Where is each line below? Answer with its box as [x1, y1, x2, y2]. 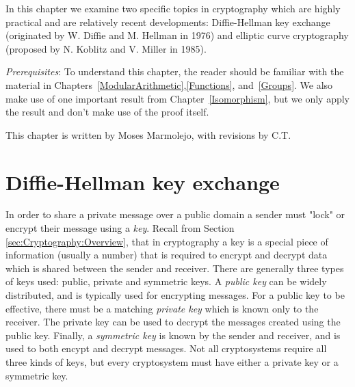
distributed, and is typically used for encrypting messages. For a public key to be [5, 288, 345, 302]
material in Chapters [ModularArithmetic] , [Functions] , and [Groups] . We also [5, 77, 333, 92]
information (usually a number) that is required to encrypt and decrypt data [5, 248, 328, 262]
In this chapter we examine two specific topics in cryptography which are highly [5, 1, 341, 15]
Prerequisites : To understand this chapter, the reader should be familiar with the [5, 64, 344, 79]
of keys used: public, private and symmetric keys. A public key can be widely [5, 274, 327, 289]
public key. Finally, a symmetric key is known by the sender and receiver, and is [5, 328, 341, 342]
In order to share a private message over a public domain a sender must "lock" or [5, 207, 345, 222]
